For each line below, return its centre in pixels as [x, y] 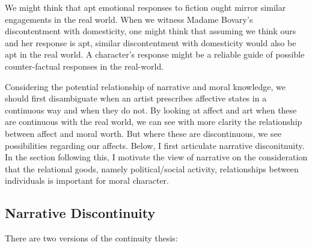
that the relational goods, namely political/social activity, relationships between [152, 168]
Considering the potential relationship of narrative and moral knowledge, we [145, 86]
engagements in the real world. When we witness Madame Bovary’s [129, 19]
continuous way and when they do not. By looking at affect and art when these [151, 110]
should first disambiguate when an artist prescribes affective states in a [136, 98]
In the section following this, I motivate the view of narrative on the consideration [156, 157]
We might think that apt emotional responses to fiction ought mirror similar [145, 7]
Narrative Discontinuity [80, 213]
